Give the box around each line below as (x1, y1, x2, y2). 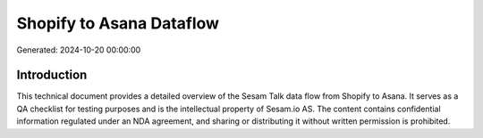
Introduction (16, 68, 88, 83)
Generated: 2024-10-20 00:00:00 (16, 45, 141, 55)
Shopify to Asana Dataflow (16, 13, 219, 33)
